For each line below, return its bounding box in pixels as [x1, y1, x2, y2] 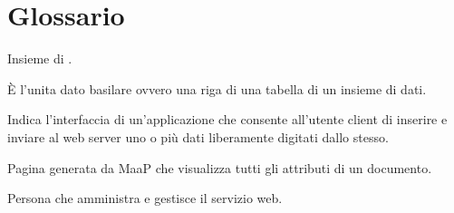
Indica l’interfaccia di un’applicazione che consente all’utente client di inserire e [7, 110, 448, 129]
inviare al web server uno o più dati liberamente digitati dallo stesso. [7, 127, 389, 146]
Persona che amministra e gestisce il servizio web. [7, 189, 283, 208]
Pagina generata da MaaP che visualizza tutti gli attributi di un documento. [7, 158, 432, 177]
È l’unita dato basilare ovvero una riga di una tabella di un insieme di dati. [7, 79, 427, 98]
